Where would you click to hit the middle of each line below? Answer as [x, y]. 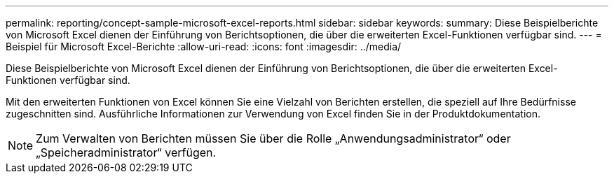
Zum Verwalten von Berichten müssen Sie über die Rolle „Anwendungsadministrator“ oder [273, 138]
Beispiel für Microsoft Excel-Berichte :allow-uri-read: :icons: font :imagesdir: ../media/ [204, 46]
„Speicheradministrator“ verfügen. [126, 152]
